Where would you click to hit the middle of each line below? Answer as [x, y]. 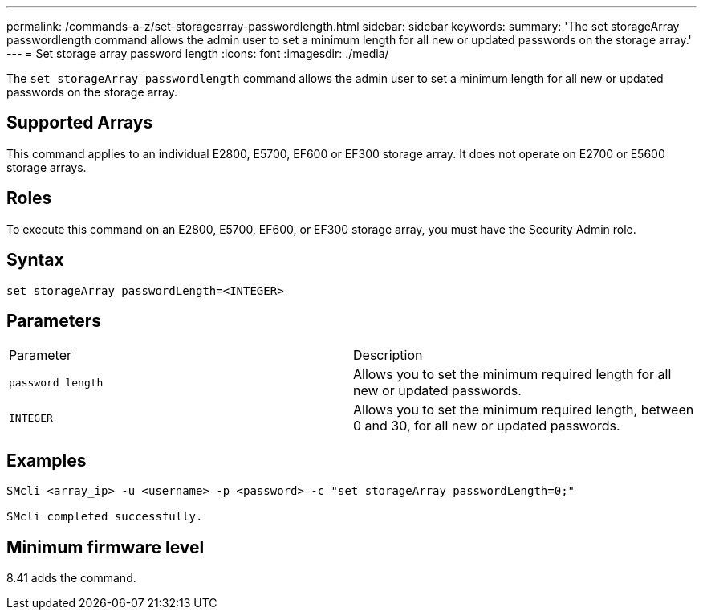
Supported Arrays [80, 123]
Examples [47, 460]
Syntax [35, 260]
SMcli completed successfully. [105, 517]
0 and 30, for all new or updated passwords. [487, 426]
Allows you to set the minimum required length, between [524, 410]
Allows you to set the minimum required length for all [512, 375]
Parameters [54, 320]
